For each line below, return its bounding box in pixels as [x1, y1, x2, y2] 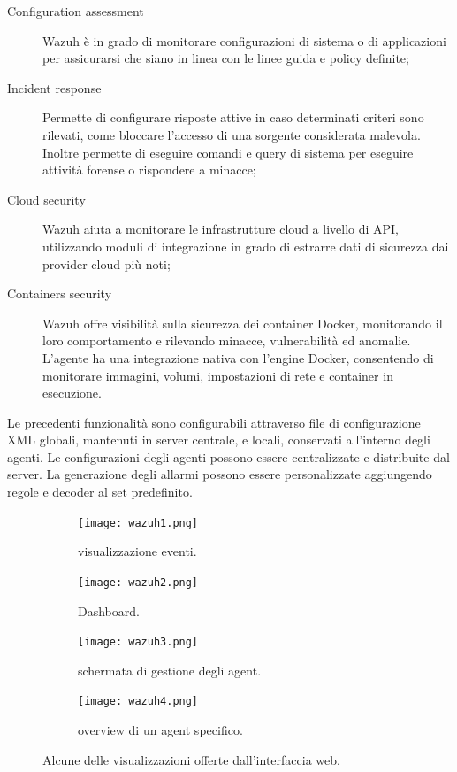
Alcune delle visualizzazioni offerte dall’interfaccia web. [42, 750, 340, 768]
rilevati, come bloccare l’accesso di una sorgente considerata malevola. [42, 125, 421, 143]
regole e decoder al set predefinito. [7, 482, 193, 501]
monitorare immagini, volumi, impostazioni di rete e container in [42, 366, 393, 384]
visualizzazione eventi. [78, 542, 197, 560]
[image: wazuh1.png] [78, 516, 199, 529]
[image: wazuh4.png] [78, 695, 199, 708]
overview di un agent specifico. [78, 721, 243, 739]
